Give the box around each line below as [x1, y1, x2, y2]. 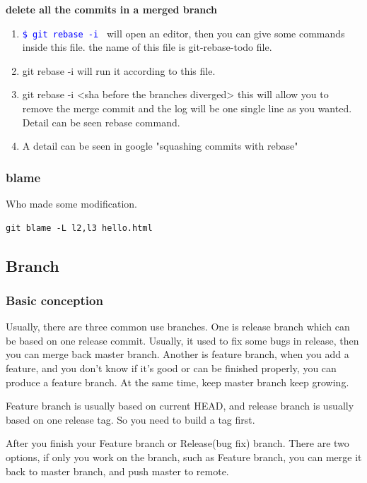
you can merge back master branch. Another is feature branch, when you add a [6, 347, 349, 362]
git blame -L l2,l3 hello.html [6, 222, 153, 233]
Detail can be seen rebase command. [22, 114, 180, 129]
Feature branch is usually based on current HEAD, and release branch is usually [6, 398, 354, 413]
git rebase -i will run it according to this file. [22, 63, 216, 78]
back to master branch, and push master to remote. [6, 463, 229, 478]
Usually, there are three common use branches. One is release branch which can [6, 319, 350, 334]
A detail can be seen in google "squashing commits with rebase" [22, 138, 298, 153]
